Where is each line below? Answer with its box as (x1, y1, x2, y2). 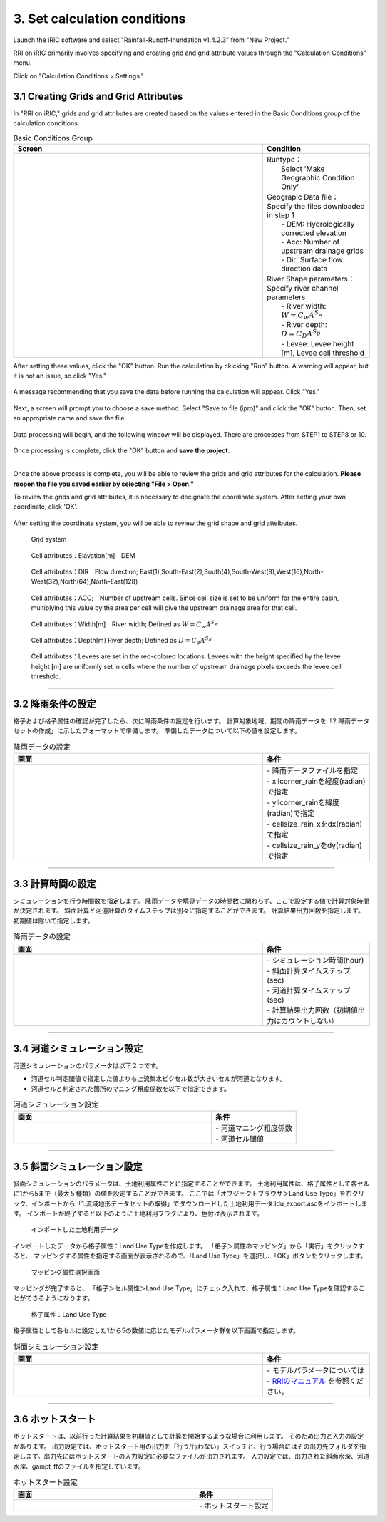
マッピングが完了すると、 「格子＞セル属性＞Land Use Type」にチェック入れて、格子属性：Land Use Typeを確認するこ (13, 1283, 365, 1293)
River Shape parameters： (267, 274, 356, 284)
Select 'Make (281, 164, 325, 174)
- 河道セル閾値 (215, 1134, 264, 1144)
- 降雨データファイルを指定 (267, 766, 358, 776)
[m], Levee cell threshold (281, 348, 365, 358)
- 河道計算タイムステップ (267, 985, 351, 995)
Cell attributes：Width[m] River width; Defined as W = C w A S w (31, 618, 219, 630)
